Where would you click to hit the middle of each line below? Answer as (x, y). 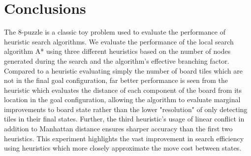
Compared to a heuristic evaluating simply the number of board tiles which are (123, 70)
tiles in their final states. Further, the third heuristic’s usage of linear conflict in (124, 119)
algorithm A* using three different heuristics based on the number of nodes (117, 51)
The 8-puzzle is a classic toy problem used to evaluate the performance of (115, 32)
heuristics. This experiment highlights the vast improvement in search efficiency (124, 138)
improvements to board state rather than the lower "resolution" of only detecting (126, 109)
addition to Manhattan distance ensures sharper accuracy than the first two (118, 129)
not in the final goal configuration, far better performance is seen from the (116, 80)
